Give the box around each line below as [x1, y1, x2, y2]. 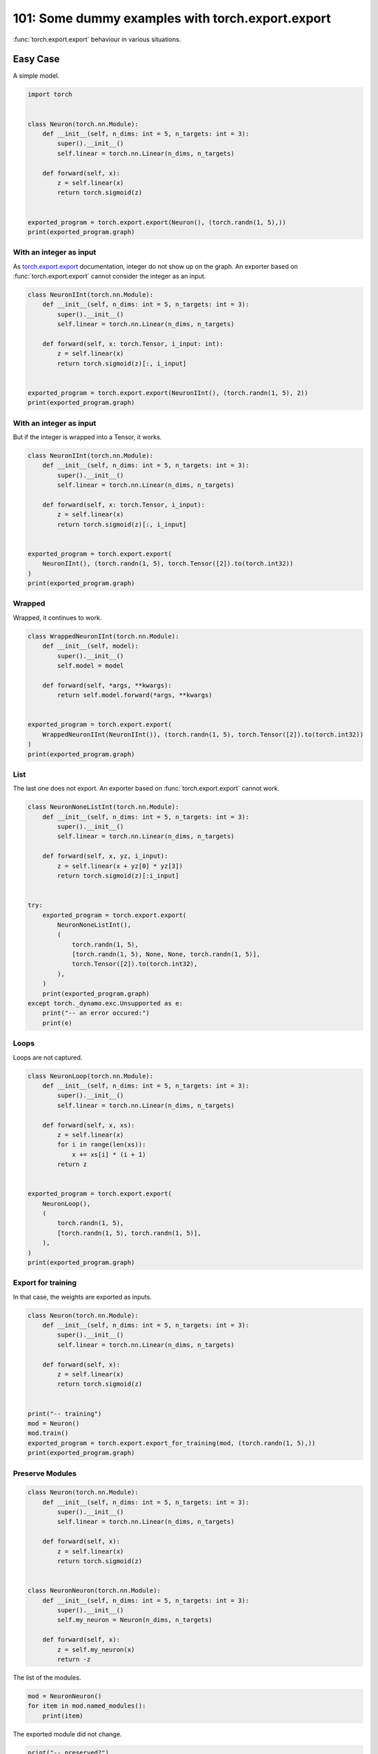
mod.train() [27, 1429, 69, 1438]
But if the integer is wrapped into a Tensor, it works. [13, 433, 162, 441]
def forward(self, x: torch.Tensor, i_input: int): [42, 340, 224, 347]
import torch [27, 91, 73, 98]
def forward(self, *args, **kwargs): [42, 681, 172, 689]
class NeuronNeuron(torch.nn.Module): [27, 1586, 161, 1595]
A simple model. [13, 72, 59, 80]
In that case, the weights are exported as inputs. [13, 1292, 152, 1301]
